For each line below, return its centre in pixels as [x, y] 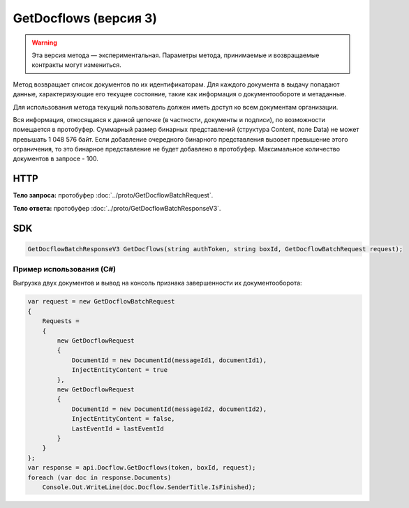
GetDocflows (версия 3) [85, 18]
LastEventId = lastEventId [118, 428]
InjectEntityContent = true [119, 370]
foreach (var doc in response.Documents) [99, 477]
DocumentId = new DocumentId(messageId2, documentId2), [169, 409]
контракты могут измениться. [76, 65]
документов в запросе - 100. [56, 159]
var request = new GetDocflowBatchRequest [101, 301]
